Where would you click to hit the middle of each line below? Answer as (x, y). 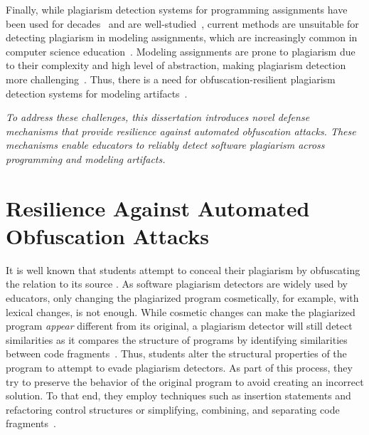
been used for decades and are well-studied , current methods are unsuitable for (182, 23)
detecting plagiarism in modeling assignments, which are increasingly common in (182, 37)
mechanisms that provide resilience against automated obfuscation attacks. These (181, 131)
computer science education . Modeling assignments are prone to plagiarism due (181, 51)
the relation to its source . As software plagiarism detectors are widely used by (177, 284)
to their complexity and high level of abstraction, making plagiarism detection (176, 65)
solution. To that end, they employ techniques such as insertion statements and (178, 395)
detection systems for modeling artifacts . (97, 93)
